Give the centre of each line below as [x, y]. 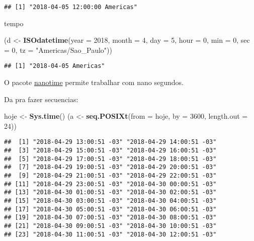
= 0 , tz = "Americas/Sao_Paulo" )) [58, 50]
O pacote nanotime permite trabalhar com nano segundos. [94, 82]
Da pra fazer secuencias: [41, 99]
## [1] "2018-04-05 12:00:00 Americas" [71, 7]
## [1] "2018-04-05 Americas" [55, 66]
